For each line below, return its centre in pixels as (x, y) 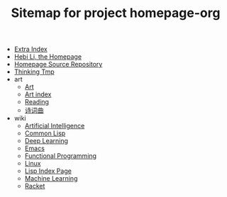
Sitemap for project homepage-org (116, 13)
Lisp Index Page (48, 171)
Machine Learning (51, 179)
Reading (37, 102)
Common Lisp (45, 133)
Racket (35, 186)
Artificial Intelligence (55, 126)
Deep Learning (46, 141)
